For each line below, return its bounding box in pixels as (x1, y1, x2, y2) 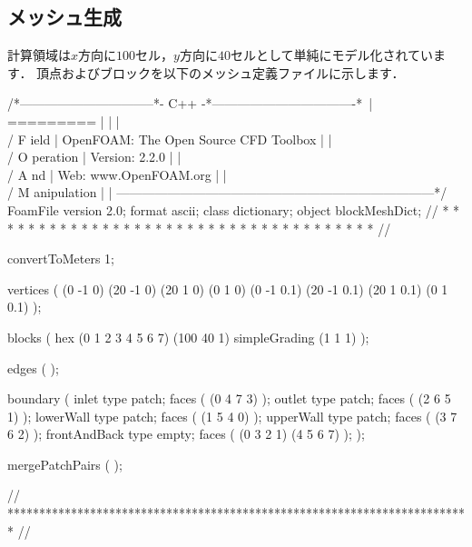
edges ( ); (7, 358, 59, 377)
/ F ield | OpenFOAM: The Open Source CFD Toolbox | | (7, 129, 332, 148)
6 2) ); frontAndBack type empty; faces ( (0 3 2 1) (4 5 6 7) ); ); (7, 424, 365, 443)
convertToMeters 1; (7, 249, 114, 268)
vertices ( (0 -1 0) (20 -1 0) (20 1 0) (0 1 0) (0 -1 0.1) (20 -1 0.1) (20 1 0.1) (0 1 (7, 279, 448, 298)
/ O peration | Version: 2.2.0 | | (7, 147, 182, 166)
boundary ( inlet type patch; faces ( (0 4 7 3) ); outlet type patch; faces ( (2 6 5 (7, 389, 451, 408)
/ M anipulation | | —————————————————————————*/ (7, 183, 447, 202)
